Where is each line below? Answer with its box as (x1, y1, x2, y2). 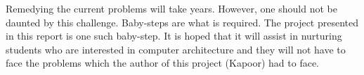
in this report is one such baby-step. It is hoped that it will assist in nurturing (6, 28, 342, 43)
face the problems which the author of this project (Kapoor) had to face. (6, 56, 319, 70)
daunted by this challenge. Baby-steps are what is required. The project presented (6, 15, 359, 29)
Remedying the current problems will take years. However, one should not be (6, 1, 337, 15)
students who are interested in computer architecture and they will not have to (6, 42, 346, 56)
